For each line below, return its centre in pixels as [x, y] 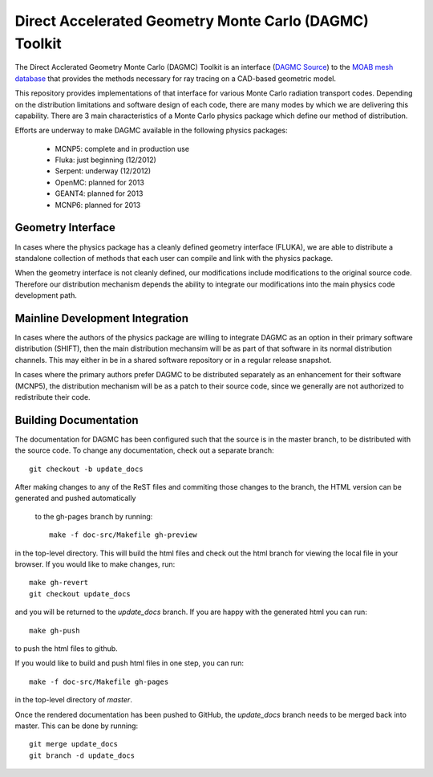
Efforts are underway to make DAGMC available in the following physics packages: [151, 130]
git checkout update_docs [80, 594]
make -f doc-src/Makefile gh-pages [99, 681]
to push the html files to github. [66, 648]
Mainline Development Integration [101, 318]
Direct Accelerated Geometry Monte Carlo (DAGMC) [192, 21]
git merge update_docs [74, 744]
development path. [46, 295]
